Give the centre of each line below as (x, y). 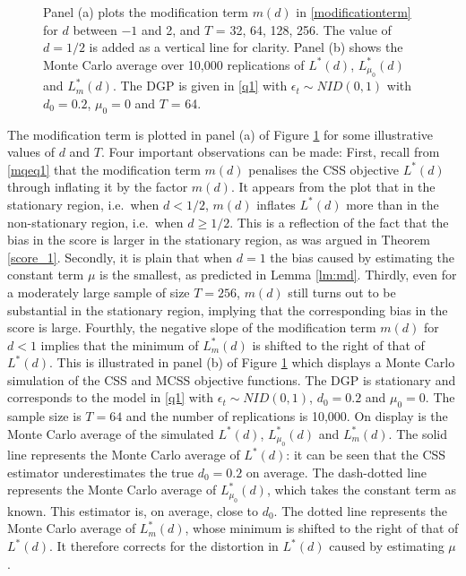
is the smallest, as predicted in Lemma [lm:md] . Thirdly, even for (278, 275)
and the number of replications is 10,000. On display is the (287, 416)
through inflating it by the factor (98, 187)
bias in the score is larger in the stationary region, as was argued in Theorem (219, 240)
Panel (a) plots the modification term (146, 12)
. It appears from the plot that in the (333, 187)
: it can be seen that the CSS (366, 455)
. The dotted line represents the (361, 510)
